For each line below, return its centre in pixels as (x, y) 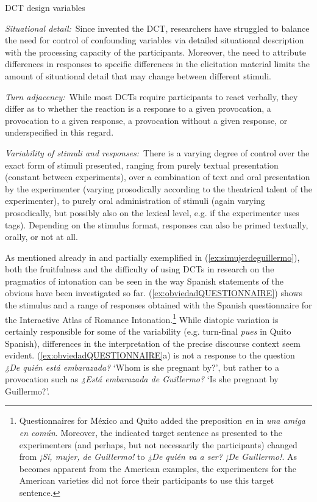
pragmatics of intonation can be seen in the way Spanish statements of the (144, 281)
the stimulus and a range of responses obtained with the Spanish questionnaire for (158, 305)
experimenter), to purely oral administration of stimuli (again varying (135, 201)
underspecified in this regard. (59, 132)
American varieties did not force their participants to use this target (147, 480)
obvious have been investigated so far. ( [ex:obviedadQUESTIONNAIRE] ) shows (154, 293)
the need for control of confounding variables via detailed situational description (155, 40)
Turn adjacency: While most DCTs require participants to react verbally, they (151, 96)
